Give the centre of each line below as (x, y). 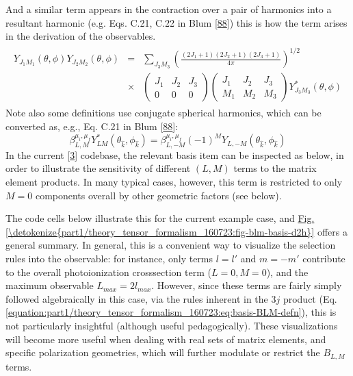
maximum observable (50, 285)
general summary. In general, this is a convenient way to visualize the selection (171, 245)
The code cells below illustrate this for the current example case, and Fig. (160, 218)
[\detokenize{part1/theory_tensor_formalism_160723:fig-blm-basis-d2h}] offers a (176, 231)
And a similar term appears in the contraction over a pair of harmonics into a (169, 9)
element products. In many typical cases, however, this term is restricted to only (174, 182)
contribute (324, 259)
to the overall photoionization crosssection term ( (108, 272)
